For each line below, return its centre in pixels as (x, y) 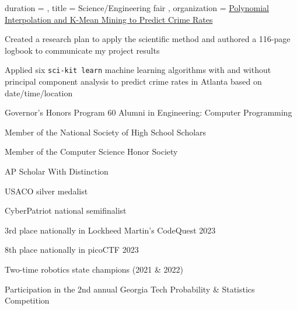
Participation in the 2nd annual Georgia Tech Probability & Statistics (130, 289)
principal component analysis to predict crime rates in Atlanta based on (133, 81)
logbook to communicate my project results (82, 50)
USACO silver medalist (46, 191)
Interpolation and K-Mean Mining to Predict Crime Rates (109, 19)
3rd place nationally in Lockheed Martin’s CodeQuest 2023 (110, 230)
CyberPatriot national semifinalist (66, 210)
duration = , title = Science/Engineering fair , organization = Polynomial (137, 8)
